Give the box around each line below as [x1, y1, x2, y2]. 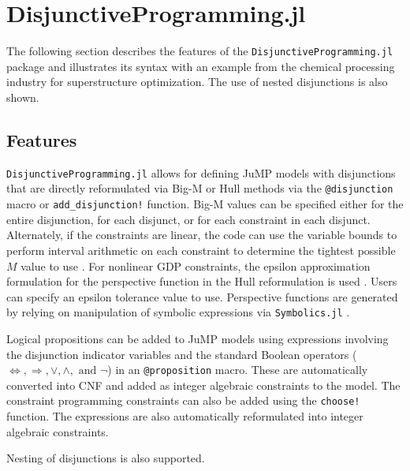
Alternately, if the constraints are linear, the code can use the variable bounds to [6, 226, 397, 243]
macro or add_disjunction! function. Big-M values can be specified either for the [6, 196, 404, 212]
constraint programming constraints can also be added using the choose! [6, 392, 360, 409]
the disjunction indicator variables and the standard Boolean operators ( [6, 346, 357, 362]
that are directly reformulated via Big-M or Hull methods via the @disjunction [6, 180, 393, 196]
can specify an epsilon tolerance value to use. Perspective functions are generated [6, 288, 398, 305]
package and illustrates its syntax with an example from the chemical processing [6, 58, 395, 74]
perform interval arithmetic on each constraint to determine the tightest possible [6, 241, 396, 258]
